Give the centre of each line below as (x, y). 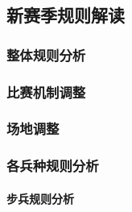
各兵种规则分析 (53, 166)
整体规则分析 (46, 54)
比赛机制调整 (46, 91)
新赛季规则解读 (66, 15)
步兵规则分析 (40, 198)
